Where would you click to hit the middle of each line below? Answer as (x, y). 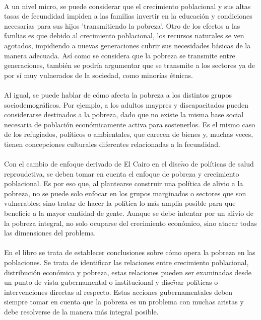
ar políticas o (198, 282)
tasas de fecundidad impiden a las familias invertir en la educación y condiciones (128, 16)
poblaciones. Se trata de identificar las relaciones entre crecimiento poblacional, (126, 262)
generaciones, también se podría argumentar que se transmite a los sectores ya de (130, 65)
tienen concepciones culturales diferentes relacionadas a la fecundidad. (112, 144)
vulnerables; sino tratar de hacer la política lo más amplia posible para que (120, 203)
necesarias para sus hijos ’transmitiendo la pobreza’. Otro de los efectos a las (122, 25)
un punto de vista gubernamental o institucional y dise (89, 282)
